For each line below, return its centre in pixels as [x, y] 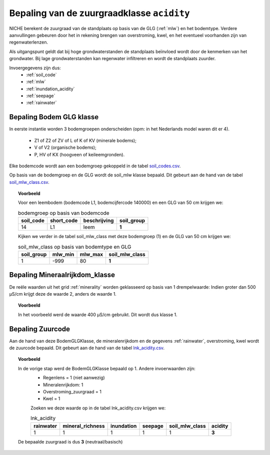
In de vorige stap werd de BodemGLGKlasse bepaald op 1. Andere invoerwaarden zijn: [107, 368]
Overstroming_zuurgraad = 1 [72, 391]
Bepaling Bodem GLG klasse [54, 117]
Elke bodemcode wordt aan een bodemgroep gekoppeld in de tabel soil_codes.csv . [95, 166]
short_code [64, 220]
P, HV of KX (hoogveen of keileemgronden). [79, 154]
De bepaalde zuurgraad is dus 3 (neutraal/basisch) [70, 441]
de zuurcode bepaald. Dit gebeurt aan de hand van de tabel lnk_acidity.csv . [87, 348]
